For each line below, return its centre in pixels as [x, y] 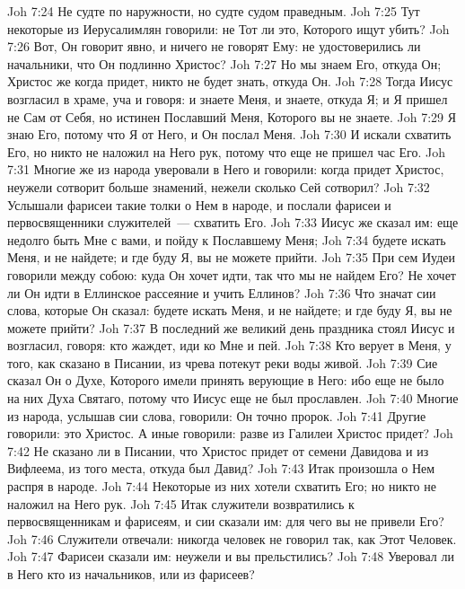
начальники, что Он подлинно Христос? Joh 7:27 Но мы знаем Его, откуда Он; [224, 63]
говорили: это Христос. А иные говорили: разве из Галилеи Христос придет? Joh [230, 433]
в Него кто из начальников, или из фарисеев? [131, 574]
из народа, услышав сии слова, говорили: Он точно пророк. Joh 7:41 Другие [217, 415]
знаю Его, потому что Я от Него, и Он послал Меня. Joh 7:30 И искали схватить [229, 134]
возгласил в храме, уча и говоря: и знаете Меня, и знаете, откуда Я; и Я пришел [228, 98]
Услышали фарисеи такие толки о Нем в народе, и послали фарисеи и [199, 204]
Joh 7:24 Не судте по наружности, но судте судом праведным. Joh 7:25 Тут [214, 11]
